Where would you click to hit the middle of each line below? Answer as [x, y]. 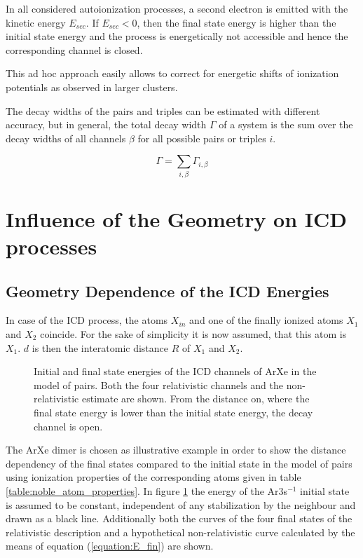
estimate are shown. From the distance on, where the [196, 399]
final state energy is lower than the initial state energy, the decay [173, 412]
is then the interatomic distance [100, 347]
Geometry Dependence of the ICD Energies [167, 291]
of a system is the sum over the [286, 124]
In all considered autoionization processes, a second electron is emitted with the [177, 8]
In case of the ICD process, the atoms [87, 320]
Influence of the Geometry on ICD [177, 218]
